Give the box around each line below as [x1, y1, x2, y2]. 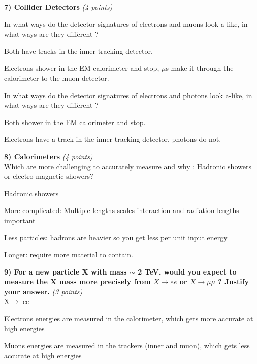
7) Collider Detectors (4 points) [4, 2, 113, 12]
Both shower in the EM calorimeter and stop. [4, 116, 146, 127]
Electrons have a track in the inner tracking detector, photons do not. [4, 134, 221, 144]
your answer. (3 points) [4, 286, 83, 296]
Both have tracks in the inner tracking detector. [4, 45, 153, 56]
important [4, 215, 36, 225]
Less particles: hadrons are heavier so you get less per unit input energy [4, 232, 228, 242]
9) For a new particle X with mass [4, 266, 127, 277]
